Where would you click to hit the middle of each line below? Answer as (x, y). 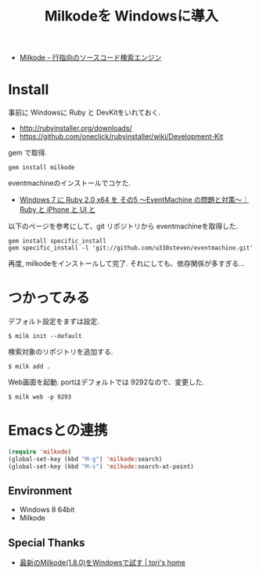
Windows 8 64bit (47, 510)
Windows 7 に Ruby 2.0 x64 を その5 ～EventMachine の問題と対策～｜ (134, 200)
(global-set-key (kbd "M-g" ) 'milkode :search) (85, 459)
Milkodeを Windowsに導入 (131, 16)
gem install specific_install (58, 241)
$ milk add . (29, 367)
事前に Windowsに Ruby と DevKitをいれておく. (84, 113)
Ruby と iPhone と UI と (58, 209)
